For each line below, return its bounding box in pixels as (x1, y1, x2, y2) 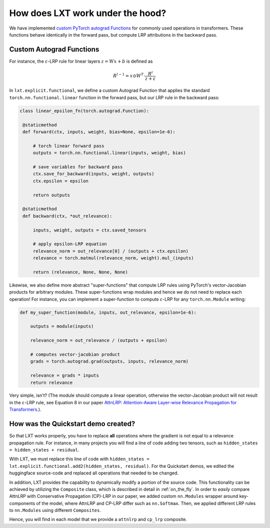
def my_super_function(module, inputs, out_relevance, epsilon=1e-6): (19, 310, 197, 315)
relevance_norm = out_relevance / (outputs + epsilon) (30, 338, 167, 343)
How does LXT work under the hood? (9, 8, 166, 19)
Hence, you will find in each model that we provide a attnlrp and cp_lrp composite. (9, 516, 187, 522)
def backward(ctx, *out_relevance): (22, 213, 112, 219)
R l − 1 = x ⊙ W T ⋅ (112, 72, 145, 79)
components (9, 500, 35, 506)
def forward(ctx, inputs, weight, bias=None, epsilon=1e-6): (22, 129, 175, 135)
